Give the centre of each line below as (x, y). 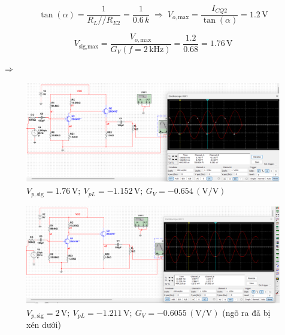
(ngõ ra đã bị (246, 313)
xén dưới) (44, 325)
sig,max (89, 46)
